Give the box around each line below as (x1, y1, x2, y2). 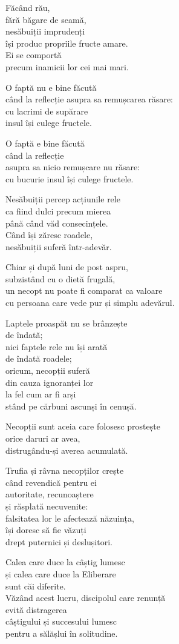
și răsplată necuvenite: (5, 499, 88, 512)
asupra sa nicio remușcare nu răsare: (5, 161, 140, 173)
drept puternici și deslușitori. (5, 535, 112, 548)
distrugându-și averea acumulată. (5, 443, 128, 456)
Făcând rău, (5, 1, 50, 13)
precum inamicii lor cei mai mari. (5, 60, 129, 73)
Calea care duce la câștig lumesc (5, 556, 125, 568)
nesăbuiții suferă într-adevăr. (5, 240, 112, 253)
